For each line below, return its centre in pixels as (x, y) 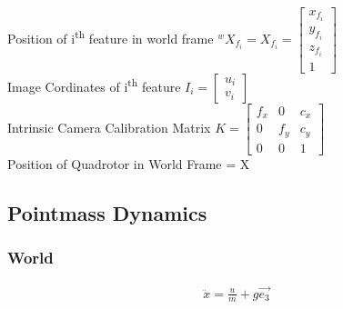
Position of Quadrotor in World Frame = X (129, 163)
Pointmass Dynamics (107, 212)
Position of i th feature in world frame (111, 37)
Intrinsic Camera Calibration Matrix (109, 127)
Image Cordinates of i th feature (94, 85)
